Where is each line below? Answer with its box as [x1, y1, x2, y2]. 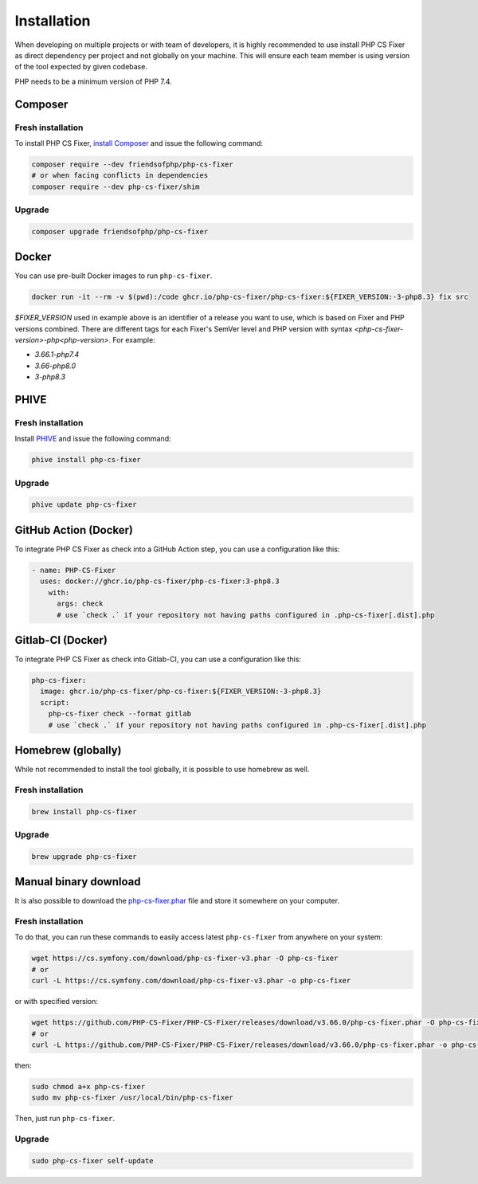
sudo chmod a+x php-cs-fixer [31, 1082, 146, 1091]
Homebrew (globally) [14, 743, 122, 757]
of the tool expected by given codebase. [14, 62, 147, 72]
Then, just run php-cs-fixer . [14, 1114, 116, 1123]
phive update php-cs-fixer [31, 500, 137, 509]
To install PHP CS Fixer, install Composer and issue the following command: [14, 138, 263, 147]
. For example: [108, 335, 155, 345]
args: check [57, 599, 104, 609]
